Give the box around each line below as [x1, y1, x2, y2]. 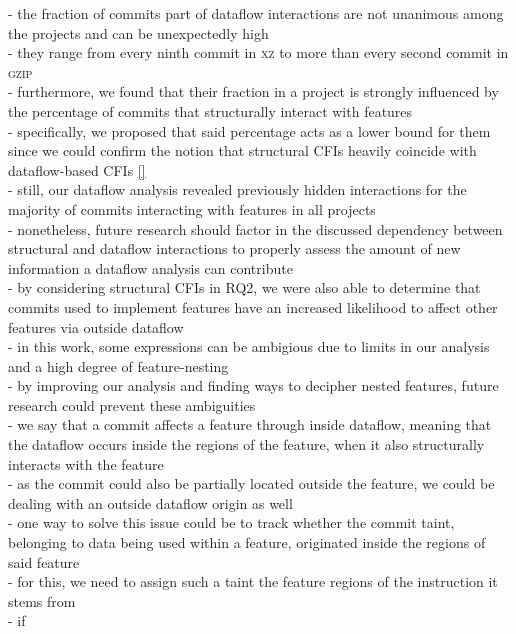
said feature [8, 551, 80, 572]
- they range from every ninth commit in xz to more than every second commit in [8, 42, 509, 63]
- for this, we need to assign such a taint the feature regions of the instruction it [8, 571, 498, 592]
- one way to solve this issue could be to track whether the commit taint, [8, 512, 455, 533]
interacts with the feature [8, 453, 164, 474]
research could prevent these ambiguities [8, 394, 256, 415]
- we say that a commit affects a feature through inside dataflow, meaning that [8, 414, 492, 435]
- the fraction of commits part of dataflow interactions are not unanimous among [8, 3, 504, 23]
